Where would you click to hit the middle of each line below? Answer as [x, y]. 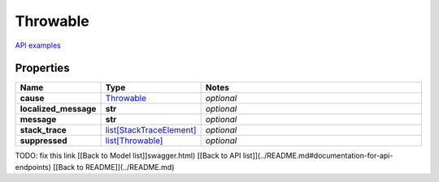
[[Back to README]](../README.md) [114, 167]
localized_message [58, 109]
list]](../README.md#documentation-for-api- [318, 156]
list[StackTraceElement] [151, 130]
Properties [42, 68]
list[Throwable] [134, 141]
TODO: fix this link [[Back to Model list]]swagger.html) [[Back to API [128, 156]
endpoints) [33, 167]
